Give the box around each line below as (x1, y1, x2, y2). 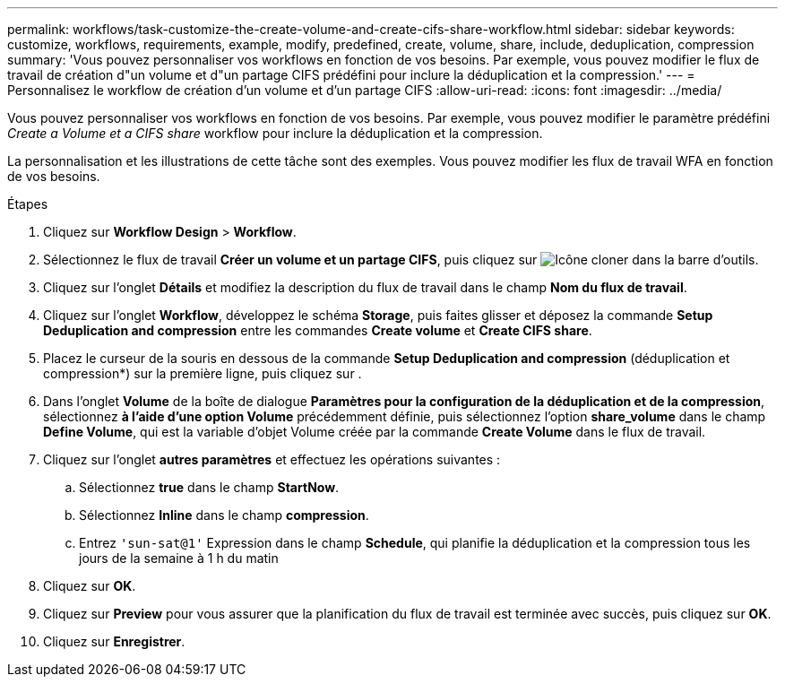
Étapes (7, 196, 48, 212)
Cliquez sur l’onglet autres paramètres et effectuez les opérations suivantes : (43, 452, 501, 467)
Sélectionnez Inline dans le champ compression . (79, 507, 369, 523)
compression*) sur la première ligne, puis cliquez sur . (43, 366, 362, 381)
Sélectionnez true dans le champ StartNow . (79, 480, 340, 495)
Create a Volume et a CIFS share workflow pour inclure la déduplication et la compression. (7, 126, 543, 141)
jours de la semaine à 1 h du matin (79, 550, 279, 566)
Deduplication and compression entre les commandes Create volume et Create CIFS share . (43, 323, 592, 338)
